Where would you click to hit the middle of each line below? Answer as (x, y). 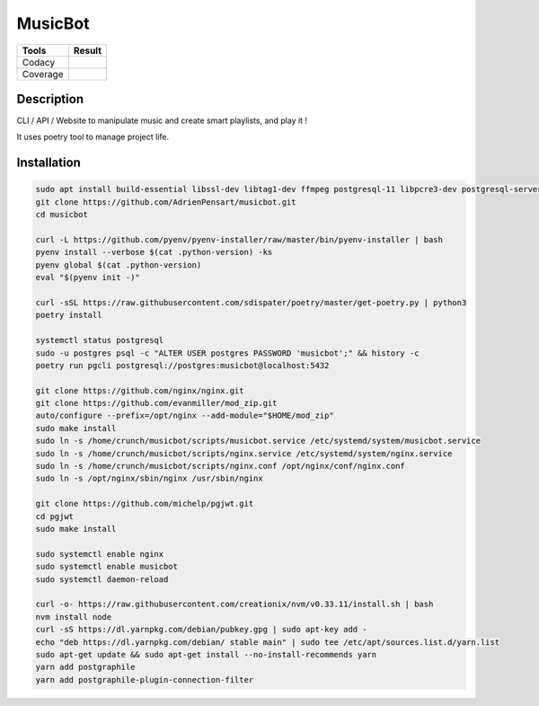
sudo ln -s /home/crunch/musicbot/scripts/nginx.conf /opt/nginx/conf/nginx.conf (221, 466)
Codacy (39, 62)
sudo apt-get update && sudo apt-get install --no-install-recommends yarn (206, 654)
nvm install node (74, 617)
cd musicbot (62, 215)
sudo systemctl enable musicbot (107, 567)
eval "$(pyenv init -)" (88, 278)
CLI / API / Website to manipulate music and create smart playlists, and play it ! (162, 120)
